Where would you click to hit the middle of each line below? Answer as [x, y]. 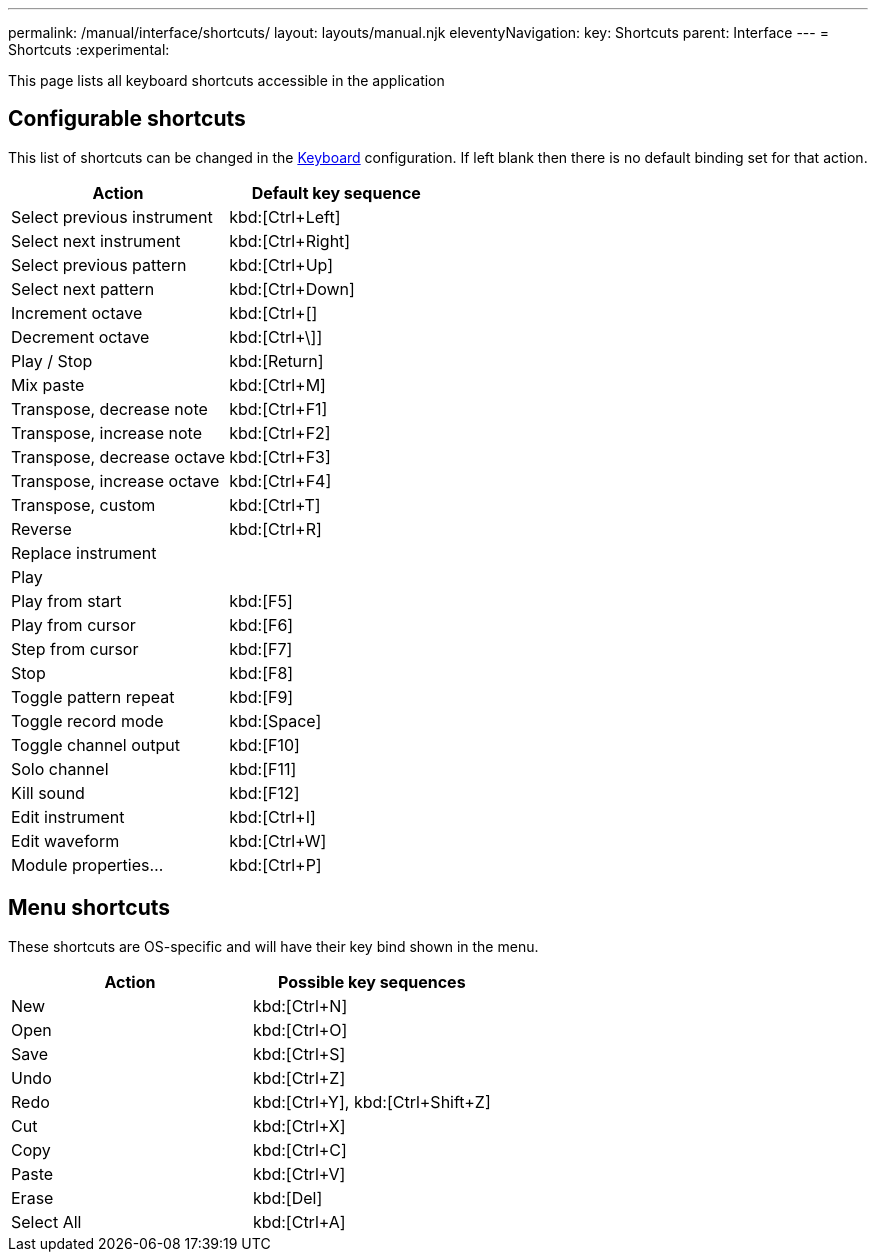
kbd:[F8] [261, 672]
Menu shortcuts [89, 908]
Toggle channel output [95, 744]
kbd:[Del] [287, 1197]
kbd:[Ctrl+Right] [290, 240]
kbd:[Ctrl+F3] [280, 456]
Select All [46, 1221]
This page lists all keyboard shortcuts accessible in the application [226, 80]
